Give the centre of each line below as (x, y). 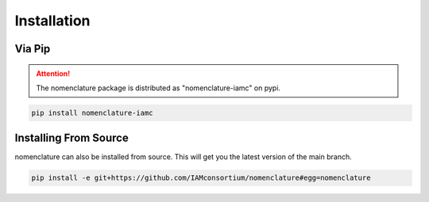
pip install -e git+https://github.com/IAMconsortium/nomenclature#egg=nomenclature (201, 178)
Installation (52, 21)
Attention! (53, 73)
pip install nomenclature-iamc (93, 112)
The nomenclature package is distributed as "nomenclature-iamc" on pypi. (158, 88)
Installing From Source (71, 138)
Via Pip (33, 49)
